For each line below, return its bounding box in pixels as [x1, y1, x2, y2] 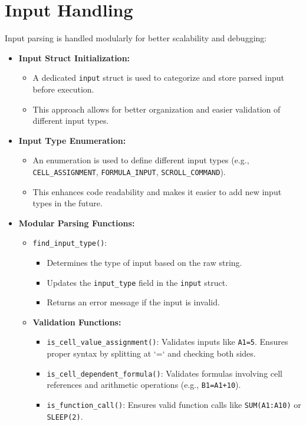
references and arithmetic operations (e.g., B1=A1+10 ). [47, 378, 241, 391]
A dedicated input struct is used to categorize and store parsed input [32, 71, 284, 84]
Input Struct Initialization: [18, 51, 130, 64]
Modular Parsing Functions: [18, 216, 135, 229]
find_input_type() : [32, 236, 107, 249]
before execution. [32, 83, 94, 95]
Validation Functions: [32, 315, 121, 328]
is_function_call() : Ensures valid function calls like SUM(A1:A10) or [47, 398, 301, 411]
